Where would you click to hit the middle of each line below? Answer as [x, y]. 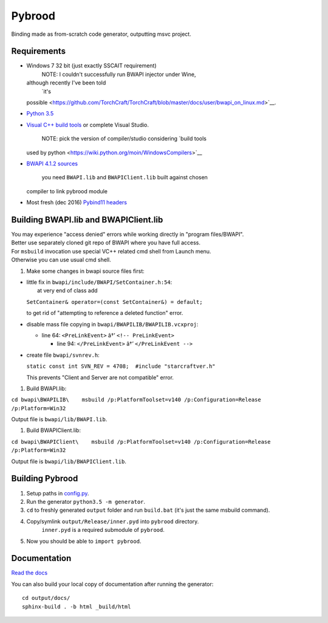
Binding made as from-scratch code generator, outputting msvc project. [101, 34]
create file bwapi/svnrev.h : [63, 355]
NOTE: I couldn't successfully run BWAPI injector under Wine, [119, 74]
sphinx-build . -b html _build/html [77, 607]
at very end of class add [67, 291]
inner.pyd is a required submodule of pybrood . [103, 530]
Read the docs [29, 573]
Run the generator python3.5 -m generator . [86, 501]
